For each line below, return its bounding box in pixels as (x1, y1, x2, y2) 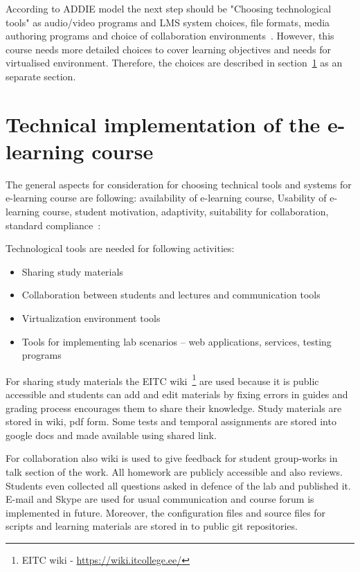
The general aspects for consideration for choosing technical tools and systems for (6, 177, 352, 191)
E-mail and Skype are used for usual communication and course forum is (6, 492, 314, 506)
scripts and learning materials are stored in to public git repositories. (6, 519, 298, 533)
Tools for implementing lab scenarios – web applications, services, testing (21, 334, 332, 348)
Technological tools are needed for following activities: (6, 241, 235, 256)
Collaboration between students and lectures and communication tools (21, 287, 321, 302)
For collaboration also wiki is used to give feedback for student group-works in (6, 451, 338, 465)
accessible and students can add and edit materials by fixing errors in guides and (6, 387, 348, 402)
